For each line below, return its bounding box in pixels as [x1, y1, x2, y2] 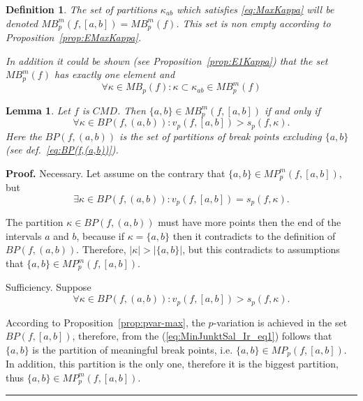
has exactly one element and [54, 67, 175, 82]
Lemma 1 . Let [6, 103, 71, 117]
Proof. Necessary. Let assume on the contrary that [6, 165, 225, 180]
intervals [6, 228, 42, 243]
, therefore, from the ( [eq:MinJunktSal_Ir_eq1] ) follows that [72, 328, 332, 343]
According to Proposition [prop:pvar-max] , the [6, 315, 205, 329]
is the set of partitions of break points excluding [119, 128, 322, 143]
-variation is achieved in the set [213, 315, 348, 329]
